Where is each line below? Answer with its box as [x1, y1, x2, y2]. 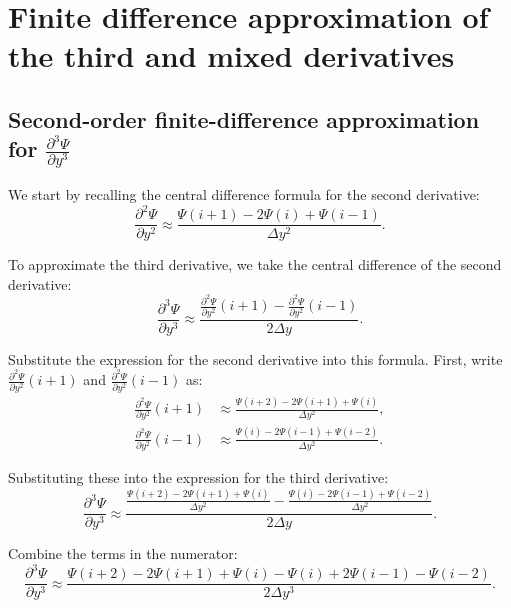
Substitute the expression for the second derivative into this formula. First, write [8, 348, 503, 369]
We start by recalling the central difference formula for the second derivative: [8, 184, 480, 204]
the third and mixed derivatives [8, 35, 455, 76]
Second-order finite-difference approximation [8, 103, 480, 134]
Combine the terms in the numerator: [8, 543, 238, 564]
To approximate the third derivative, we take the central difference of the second [8, 254, 502, 275]
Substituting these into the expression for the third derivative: [8, 467, 389, 488]
